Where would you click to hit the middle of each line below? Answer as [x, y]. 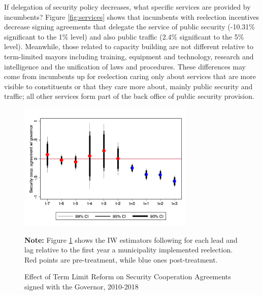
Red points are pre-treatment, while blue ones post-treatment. [121, 259]
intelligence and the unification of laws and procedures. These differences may [125, 66]
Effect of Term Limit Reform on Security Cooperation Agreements [128, 276]
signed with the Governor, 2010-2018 [81, 286]
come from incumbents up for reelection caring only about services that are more [130, 76]
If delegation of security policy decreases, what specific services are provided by [127, 7]
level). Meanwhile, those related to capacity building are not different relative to [129, 46]
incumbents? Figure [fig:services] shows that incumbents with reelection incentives [132, 16]
